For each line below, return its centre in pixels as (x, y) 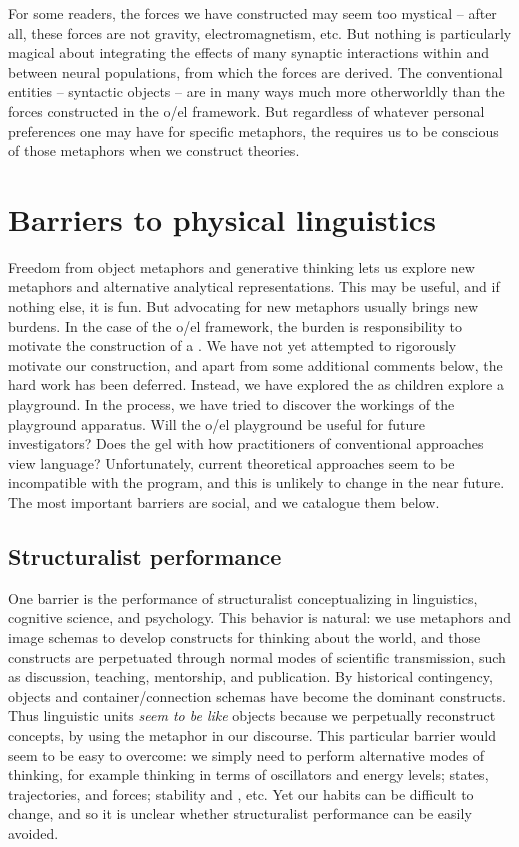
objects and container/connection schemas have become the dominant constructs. (257, 695)
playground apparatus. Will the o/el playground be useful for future (216, 423)
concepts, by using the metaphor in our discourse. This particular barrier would (252, 734)
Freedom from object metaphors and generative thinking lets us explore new (241, 266)
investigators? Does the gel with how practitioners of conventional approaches (246, 443)
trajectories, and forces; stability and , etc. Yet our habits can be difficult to (241, 793)
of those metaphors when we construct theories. (154, 150)
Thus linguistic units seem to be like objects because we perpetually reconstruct (252, 715)
